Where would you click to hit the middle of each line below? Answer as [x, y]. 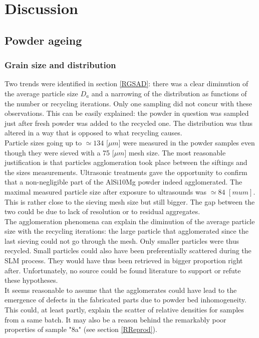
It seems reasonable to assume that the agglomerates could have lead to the [121, 290]
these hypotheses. [31, 280]
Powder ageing [43, 40]
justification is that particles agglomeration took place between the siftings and [126, 162]
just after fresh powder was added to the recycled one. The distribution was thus [128, 123]
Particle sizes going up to [43, 142]
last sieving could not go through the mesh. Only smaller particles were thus [122, 240]
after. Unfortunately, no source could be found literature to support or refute [123, 270]
